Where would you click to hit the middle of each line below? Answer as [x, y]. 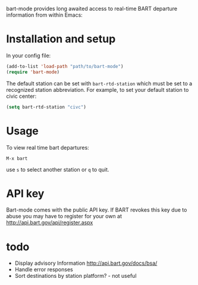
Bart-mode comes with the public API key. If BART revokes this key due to [97, 210]
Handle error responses [44, 269]
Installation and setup [61, 39]
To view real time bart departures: [48, 147]
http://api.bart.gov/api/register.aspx [50, 222]
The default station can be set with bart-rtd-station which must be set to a [99, 83]
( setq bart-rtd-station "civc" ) [46, 107]
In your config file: [29, 55]
